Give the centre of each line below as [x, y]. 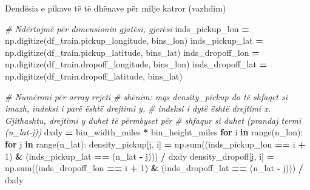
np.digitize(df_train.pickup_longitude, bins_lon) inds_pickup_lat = [134, 40]
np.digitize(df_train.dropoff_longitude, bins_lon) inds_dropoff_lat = [136, 64]
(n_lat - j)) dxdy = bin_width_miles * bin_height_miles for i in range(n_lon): [154, 132]
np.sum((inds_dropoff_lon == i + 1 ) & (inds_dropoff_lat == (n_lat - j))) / [154, 168]
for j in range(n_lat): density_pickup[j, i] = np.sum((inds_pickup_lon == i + [155, 144]
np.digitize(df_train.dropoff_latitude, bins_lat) [94, 76]
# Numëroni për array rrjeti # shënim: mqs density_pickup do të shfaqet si [147, 96]
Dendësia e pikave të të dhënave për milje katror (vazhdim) [116, 8]
